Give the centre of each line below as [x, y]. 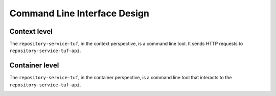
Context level [31, 31]
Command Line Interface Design [79, 13]
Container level [34, 66]
